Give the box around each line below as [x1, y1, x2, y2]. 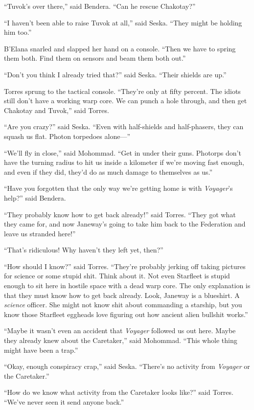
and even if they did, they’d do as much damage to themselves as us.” [4, 166, 213, 177]
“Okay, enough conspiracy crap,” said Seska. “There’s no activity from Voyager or [4, 361, 250, 371]
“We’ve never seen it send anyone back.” [4, 397, 124, 407]
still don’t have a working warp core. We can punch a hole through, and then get [4, 95, 247, 106]
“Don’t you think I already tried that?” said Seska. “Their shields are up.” [4, 69, 227, 79]
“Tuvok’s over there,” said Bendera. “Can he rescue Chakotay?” [4, 1, 196, 11]
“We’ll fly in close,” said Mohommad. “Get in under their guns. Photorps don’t [4, 147, 241, 158]
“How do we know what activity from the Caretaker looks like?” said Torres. [4, 387, 233, 397]
